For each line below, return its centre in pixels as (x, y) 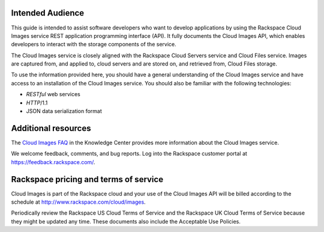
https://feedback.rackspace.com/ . (53, 162)
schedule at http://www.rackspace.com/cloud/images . (79, 202)
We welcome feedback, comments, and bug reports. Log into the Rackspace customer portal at (129, 154)
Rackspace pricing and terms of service (87, 179)
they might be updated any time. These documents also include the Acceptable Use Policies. (126, 221)
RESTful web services (53, 94)
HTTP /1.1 (37, 103)
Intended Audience (48, 13)
